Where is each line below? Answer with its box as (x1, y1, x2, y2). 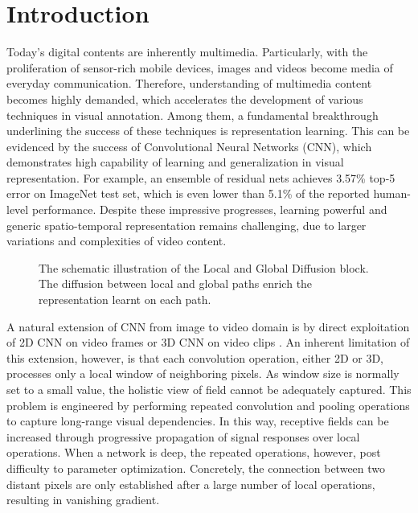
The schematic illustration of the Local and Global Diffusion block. (39, 259, 369, 276)
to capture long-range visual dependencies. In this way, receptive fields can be (6, 412, 389, 429)
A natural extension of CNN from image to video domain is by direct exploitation (6, 318, 410, 334)
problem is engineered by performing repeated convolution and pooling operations (6, 396, 410, 413)
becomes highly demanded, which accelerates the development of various (6, 90, 363, 107)
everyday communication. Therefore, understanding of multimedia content (6, 75, 372, 92)
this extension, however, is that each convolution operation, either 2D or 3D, (6, 349, 383, 366)
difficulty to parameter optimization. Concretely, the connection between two (6, 459, 386, 476)
